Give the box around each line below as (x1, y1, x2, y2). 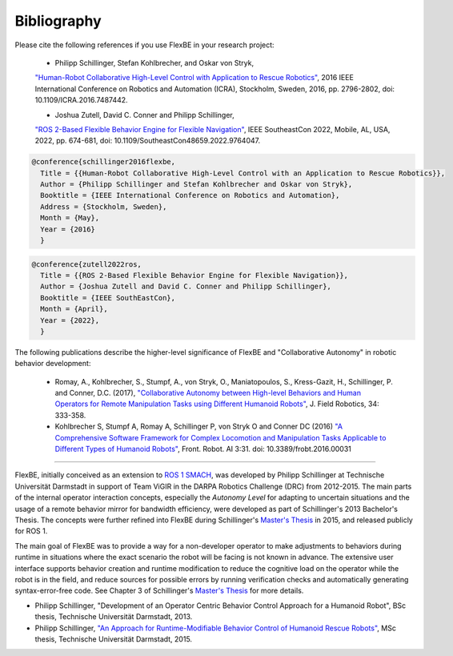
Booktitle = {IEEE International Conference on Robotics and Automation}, (40, 191, 340, 200)
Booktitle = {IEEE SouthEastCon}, (40, 293, 176, 302)
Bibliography (14, 12, 102, 30)
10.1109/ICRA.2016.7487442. (34, 95, 128, 105)
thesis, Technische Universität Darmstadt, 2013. (34, 612, 193, 622)
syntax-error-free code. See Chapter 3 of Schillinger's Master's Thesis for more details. (14, 586, 304, 596)
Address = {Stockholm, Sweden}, (40, 202, 167, 211)
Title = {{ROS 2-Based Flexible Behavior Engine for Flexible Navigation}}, (40, 271, 348, 280)
